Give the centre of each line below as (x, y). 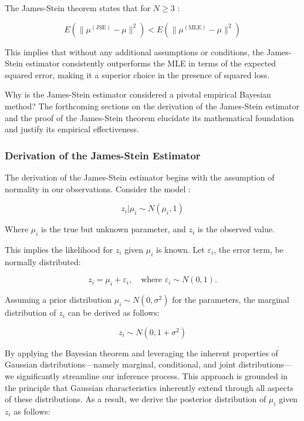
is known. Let (180, 249)
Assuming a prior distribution (58, 300)
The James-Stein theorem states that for (78, 8)
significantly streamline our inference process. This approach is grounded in (152, 375)
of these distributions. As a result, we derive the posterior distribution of (136, 399)
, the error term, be (249, 249)
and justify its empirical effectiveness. (72, 129)
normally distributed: (43, 261)
